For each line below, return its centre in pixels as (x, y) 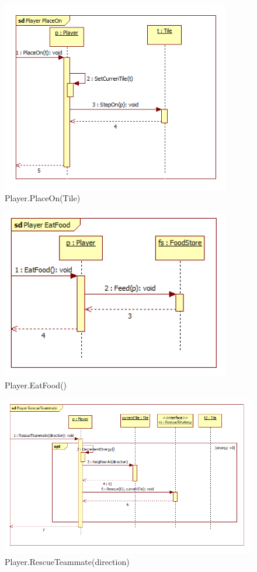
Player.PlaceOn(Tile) (43, 198)
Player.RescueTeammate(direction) (67, 561)
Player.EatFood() (36, 385)
